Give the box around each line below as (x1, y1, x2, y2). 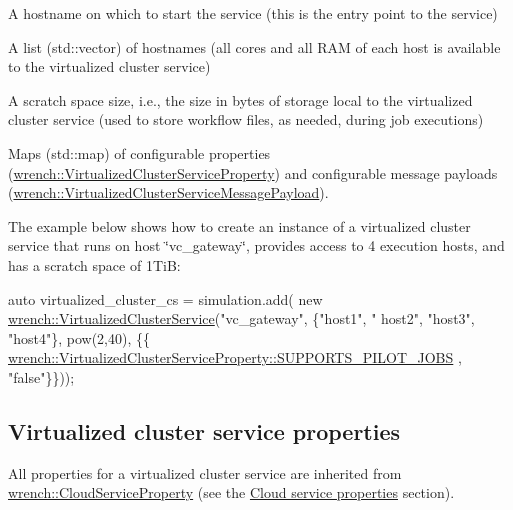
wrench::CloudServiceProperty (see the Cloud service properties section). (8, 482, 455, 503)
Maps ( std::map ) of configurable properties (8, 142, 271, 163)
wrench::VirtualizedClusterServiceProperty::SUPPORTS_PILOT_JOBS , (8, 347, 462, 368)
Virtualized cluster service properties (8, 415, 401, 446)
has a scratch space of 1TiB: (8, 254, 181, 275)
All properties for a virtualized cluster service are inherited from (8, 462, 402, 483)
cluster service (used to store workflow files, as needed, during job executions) (8, 109, 484, 130)
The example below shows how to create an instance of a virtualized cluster (8, 215, 471, 236)
